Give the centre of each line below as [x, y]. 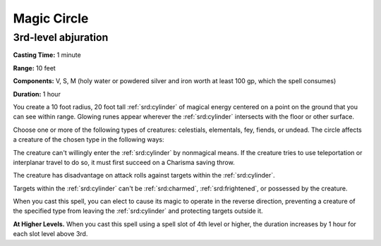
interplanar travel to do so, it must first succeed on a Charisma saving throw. [124, 162]
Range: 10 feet [34, 68]
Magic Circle [51, 18]
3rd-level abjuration [61, 37]
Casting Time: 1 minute [47, 55]
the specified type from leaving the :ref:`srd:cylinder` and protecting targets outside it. [138, 211]
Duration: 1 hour [37, 94]
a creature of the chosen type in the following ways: [89, 140]
